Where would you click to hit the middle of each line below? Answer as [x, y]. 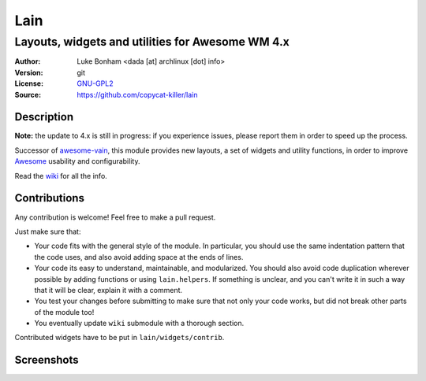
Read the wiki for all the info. [61, 176]
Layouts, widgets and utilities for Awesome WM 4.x [152, 42]
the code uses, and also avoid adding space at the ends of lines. [139, 257]
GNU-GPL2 [95, 83]
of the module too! [64, 312]
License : [29, 83]
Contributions [49, 198]
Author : [28, 61]
